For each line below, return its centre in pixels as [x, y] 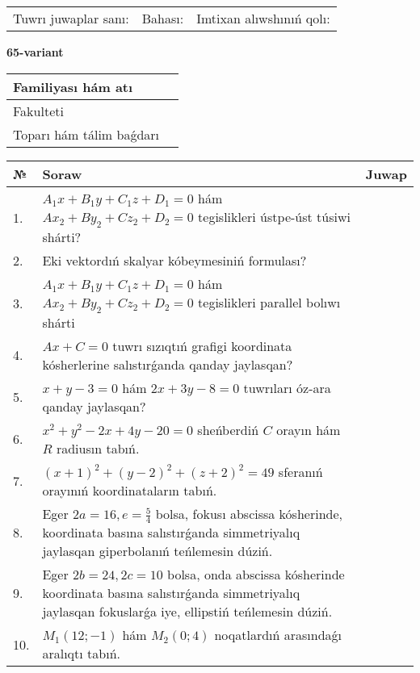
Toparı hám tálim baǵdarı [86, 134]
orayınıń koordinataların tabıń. [130, 490]
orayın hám [309, 429]
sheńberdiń [228, 429]
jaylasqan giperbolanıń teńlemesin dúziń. [157, 551]
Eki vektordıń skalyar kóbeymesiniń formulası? [174, 260]
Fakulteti [38, 111]
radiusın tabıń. [98, 448]
